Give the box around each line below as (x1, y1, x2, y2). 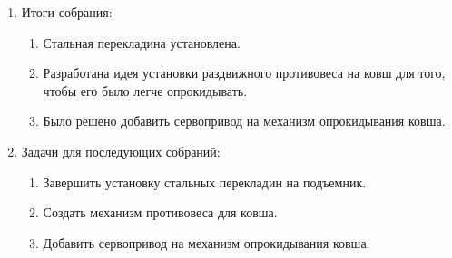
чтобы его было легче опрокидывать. (43, 81, 248, 100)
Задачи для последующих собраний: (21, 141, 221, 160)
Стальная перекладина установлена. (43, 33, 241, 52)
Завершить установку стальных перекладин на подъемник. (43, 172, 367, 191)
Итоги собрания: (21, 3, 113, 21)
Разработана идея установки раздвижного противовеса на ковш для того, (43, 63, 446, 82)
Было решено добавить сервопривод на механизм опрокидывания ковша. (43, 111, 446, 130)
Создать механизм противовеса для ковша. (43, 203, 278, 222)
